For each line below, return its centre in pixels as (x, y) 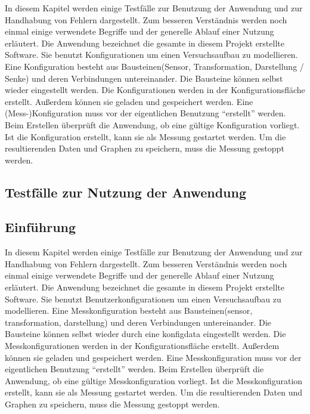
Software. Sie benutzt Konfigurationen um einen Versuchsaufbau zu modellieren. (151, 55)
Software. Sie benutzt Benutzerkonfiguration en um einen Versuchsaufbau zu (143, 299)
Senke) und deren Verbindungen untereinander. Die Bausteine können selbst (144, 78)
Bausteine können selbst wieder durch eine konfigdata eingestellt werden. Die (145, 334)
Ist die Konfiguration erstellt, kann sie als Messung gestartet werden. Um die (145, 136)
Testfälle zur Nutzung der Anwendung (126, 192)
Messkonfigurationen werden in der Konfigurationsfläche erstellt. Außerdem (142, 346)
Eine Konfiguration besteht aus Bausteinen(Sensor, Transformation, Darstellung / (154, 66)
